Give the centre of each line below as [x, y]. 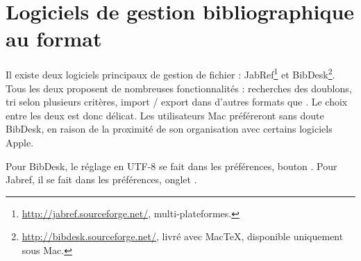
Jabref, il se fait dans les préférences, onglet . [101, 179]
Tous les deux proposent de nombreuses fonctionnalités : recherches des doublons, [179, 88]
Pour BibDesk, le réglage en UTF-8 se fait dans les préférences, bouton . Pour [171, 166]
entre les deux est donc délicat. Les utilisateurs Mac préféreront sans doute [165, 115]
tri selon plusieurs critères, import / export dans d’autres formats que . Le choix [177, 102]
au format [54, 39]
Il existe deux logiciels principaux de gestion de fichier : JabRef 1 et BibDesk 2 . [170, 73]
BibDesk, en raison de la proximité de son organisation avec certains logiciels [169, 129]
